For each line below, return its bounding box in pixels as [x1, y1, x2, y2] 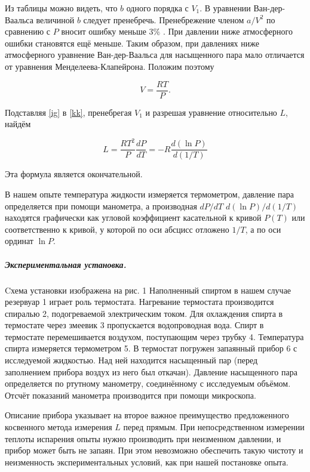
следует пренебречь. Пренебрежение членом [83, 13, 244, 26]
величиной [36, 13, 75, 26]
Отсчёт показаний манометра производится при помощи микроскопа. [5, 388, 256, 401]
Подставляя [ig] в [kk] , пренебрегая [5, 106, 132, 118]
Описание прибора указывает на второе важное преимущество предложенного [5, 409, 289, 421]
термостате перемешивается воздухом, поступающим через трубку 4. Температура [5, 330, 304, 343]
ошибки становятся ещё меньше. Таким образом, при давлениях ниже [5, 36, 259, 49]
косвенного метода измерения [5, 421, 112, 433]
